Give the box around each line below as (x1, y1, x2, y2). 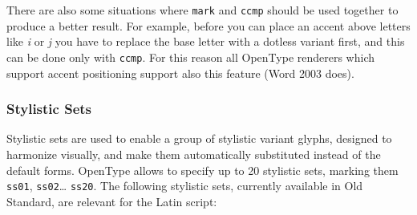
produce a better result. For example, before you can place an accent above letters (6, 17, 411, 34)
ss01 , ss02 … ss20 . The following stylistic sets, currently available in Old (6, 177, 363, 194)
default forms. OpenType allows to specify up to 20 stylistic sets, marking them (6, 161, 399, 178)
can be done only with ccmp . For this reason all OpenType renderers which (6, 48, 375, 65)
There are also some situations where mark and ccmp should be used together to (6, 2, 399, 18)
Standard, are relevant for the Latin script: (6, 193, 217, 209)
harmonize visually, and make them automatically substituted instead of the (6, 145, 381, 162)
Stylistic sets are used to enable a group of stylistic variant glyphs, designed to (6, 130, 392, 147)
